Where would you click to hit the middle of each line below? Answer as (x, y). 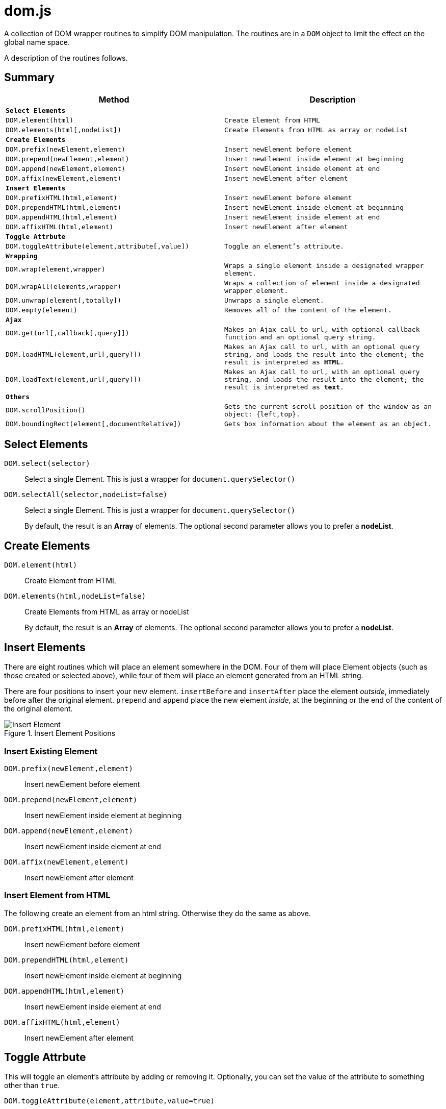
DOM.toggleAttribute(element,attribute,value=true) (110, 1101)
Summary (29, 78)
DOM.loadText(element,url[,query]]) (74, 379)
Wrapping (22, 256)
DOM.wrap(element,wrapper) (56, 269)
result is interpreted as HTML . (284, 362)
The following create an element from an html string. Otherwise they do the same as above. (158, 913)
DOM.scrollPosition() (46, 410)
